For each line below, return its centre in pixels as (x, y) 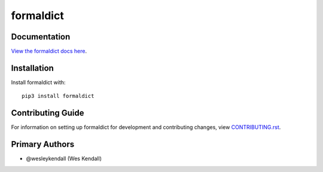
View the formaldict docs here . (49, 51)
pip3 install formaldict (58, 96)
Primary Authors (43, 144)
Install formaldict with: (38, 82)
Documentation (41, 37)
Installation (32, 68)
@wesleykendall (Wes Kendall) (64, 159)
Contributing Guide (48, 113)
